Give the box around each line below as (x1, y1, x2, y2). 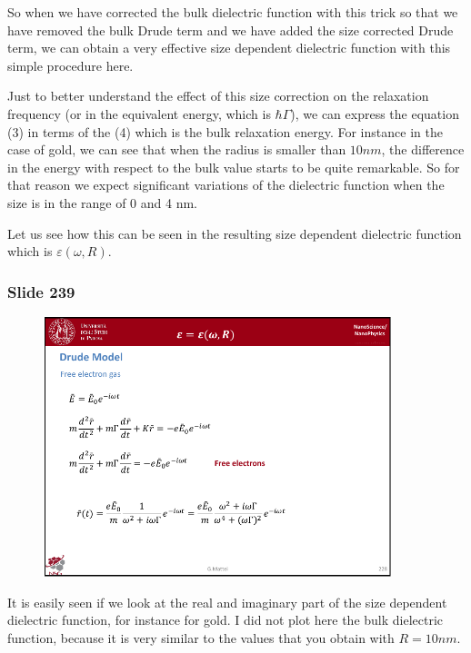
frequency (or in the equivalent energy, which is (7, 104, 271, 123)
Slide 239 (7, 280, 75, 302)
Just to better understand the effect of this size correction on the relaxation (7, 86, 429, 105)
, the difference (381, 140, 465, 159)
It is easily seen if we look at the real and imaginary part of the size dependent (7, 592, 447, 611)
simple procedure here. (7, 55, 134, 74)
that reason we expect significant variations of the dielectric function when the (7, 175, 445, 194)
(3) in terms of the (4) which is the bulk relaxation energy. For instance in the (7, 122, 443, 141)
